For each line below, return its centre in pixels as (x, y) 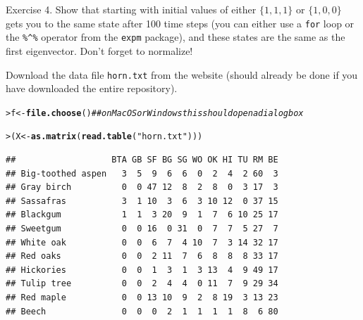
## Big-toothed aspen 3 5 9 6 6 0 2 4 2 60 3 (142, 173)
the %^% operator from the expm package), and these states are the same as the (176, 37)
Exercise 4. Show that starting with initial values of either (131, 9)
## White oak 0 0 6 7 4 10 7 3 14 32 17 (142, 242)
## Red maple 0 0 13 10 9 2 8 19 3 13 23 (142, 297)
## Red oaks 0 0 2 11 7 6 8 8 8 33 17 (142, 256)
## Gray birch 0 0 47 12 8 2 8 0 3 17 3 (142, 187)
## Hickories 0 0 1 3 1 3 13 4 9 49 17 (142, 270)
